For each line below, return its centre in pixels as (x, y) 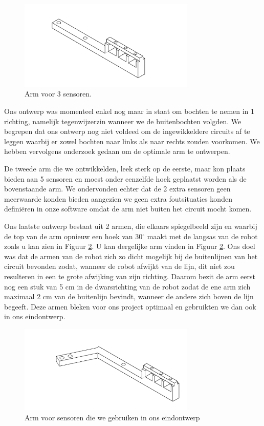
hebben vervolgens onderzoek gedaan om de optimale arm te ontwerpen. (117, 151)
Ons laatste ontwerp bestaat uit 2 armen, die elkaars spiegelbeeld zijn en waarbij (131, 226)
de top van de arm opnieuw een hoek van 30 (73, 236)
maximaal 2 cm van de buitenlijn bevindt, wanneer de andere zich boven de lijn (129, 296)
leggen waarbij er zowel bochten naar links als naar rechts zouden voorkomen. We (132, 141)
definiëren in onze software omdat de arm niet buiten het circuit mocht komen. (128, 209)
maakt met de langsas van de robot (202, 236)
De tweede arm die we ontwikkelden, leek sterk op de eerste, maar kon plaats (125, 169)
